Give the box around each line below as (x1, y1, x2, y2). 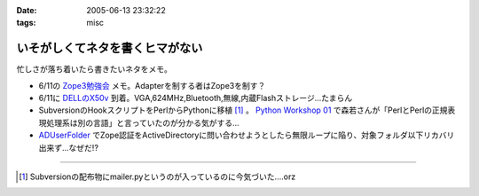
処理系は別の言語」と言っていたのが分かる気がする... (45, 117, 239, 128)
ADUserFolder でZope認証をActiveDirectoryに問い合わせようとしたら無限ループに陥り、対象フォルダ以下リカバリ (38, 129, 455, 141)
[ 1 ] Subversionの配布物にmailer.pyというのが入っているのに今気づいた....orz (19, 171, 296, 182)
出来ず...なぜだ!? (38, 142, 99, 153)
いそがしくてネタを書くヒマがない (16, 41, 203, 56)
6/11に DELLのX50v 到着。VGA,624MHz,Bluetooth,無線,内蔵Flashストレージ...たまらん (38, 93, 353, 104)
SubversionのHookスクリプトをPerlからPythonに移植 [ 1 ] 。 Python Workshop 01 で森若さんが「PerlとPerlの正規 (38, 105, 448, 115)
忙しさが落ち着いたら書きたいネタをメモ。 (16, 64, 172, 74)
